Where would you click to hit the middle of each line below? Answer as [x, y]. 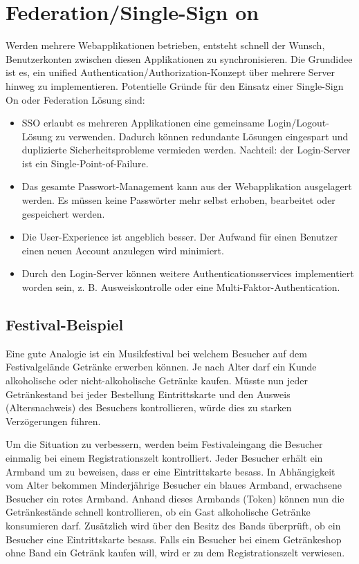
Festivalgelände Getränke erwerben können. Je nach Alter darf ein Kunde [161, 367]
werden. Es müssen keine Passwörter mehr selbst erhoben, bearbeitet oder [178, 200]
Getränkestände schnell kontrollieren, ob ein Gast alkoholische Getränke [158, 512]
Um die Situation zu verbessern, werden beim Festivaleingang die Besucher [164, 444]
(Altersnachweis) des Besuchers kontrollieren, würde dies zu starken [149, 407]
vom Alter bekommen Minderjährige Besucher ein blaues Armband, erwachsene [174, 485]
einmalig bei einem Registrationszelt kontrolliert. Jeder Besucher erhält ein [164, 457]
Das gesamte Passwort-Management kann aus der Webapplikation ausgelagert [187, 186]
